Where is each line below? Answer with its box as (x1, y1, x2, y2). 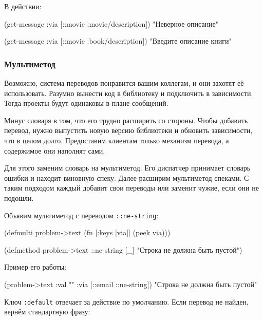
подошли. (4, 192, 34, 203)
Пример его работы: (4, 261, 67, 272)
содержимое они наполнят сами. (4, 145, 105, 156)
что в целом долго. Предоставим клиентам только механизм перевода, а (4, 135, 229, 145)
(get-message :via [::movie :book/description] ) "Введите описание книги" (4, 35, 232, 46)
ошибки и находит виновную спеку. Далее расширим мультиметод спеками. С (4, 172, 249, 183)
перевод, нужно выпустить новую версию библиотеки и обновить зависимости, (4, 125, 253, 136)
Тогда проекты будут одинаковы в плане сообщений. (4, 98, 168, 108)
